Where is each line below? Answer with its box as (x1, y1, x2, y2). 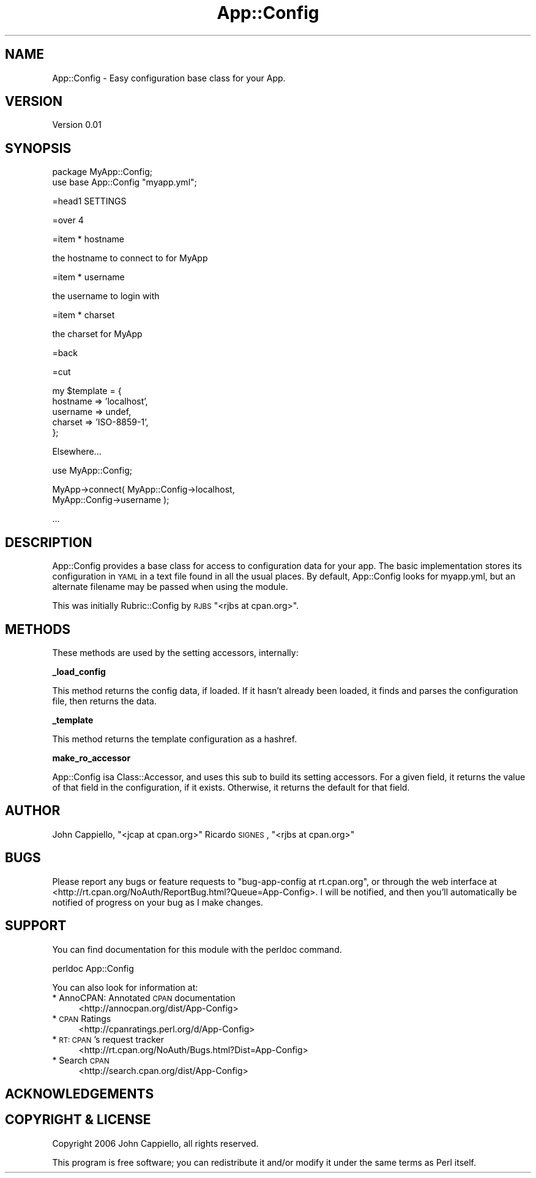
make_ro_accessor (52, 752, 131, 763)
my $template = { (52, 386, 122, 397)
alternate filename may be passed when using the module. (52, 581, 288, 592)
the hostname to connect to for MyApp (52, 253, 208, 264)
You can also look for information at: (52, 982, 198, 993)
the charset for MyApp (52, 329, 143, 340)
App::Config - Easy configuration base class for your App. (52, 72, 286, 83)
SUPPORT (5, 918, 67, 934)
